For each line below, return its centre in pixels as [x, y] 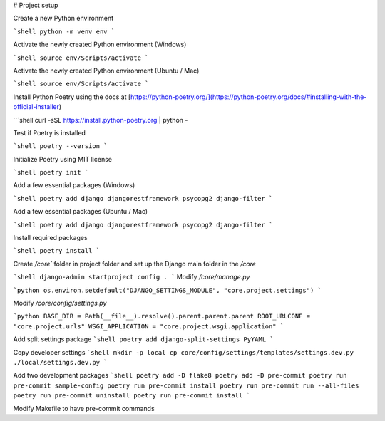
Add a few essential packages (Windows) [74, 185]
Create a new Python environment [63, 19]
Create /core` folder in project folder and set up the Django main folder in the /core [134, 264]
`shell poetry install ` [56, 251]
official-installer [36, 107]
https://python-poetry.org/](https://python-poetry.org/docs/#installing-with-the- [249, 97]
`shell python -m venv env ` [64, 31]
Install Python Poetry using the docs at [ [72, 97]
